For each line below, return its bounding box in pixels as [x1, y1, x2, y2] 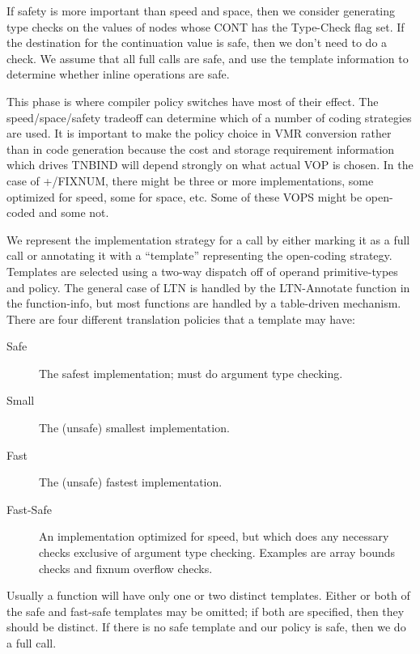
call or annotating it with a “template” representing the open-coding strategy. [6, 247, 392, 264]
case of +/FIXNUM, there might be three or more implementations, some [6, 172, 374, 189]
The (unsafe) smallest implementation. [39, 419, 230, 436]
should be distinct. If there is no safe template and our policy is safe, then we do [6, 618, 406, 635]
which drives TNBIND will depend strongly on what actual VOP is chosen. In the [6, 156, 414, 173]
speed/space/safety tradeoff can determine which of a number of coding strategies [6, 108, 412, 125]
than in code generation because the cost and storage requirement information [6, 140, 395, 157]
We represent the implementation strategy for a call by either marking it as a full [6, 231, 410, 248]
